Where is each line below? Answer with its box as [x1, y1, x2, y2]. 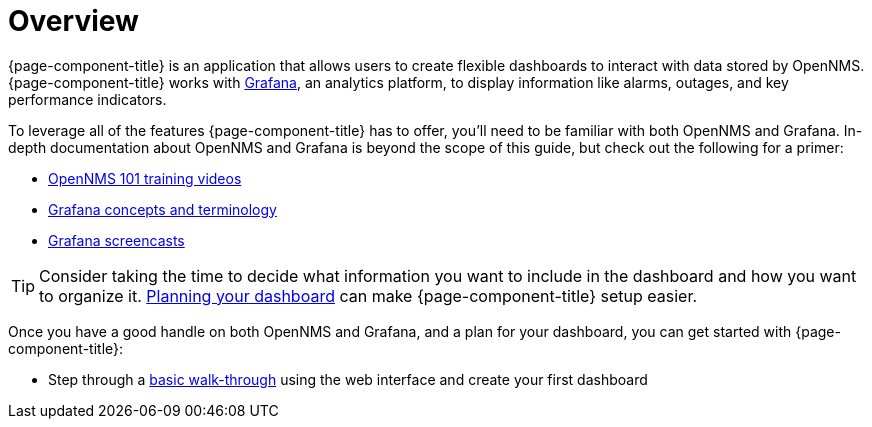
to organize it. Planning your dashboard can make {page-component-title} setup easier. [39, 285, 698, 306]
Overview [8, 4, 139, 38]
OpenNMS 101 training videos [48, 169, 242, 187]
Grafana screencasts [48, 231, 185, 249]
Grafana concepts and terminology [48, 200, 277, 218]
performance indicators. [8, 90, 167, 108]
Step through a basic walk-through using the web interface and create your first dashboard [48, 370, 648, 388]
